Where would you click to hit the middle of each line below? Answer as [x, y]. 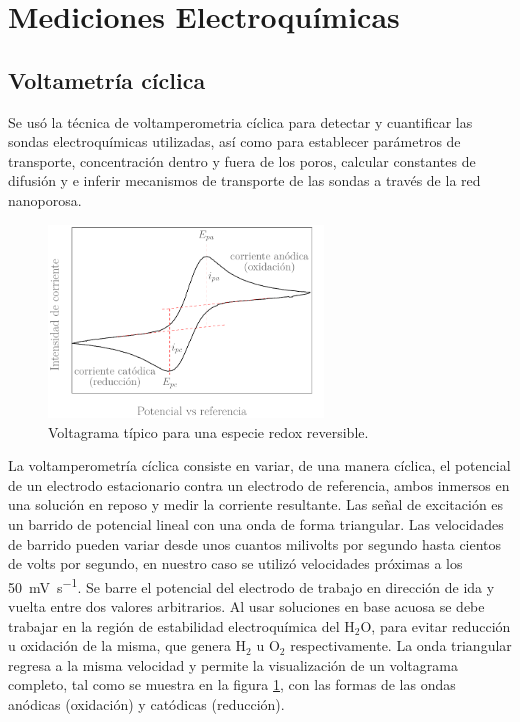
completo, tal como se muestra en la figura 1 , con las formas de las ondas [232, 684]
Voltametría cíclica [107, 79]
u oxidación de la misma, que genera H [127, 645]
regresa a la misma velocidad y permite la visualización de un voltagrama [233, 664]
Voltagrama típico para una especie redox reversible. [208, 431]
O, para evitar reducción [435, 625]
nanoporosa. [45, 199]
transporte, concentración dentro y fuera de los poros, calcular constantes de [242, 160]
